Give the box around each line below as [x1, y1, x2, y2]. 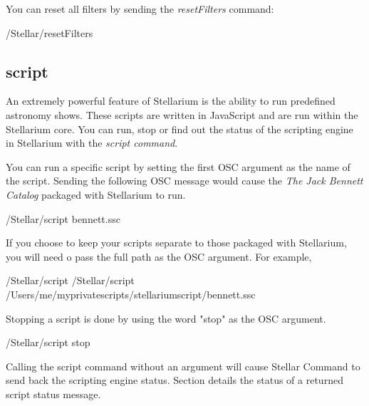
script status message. [6, 386, 101, 401]
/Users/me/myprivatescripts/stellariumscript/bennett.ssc [6, 286, 256, 301]
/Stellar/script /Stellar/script [6, 273, 135, 288]
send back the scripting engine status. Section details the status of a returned [6, 373, 343, 387]
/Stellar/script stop [6, 335, 90, 350]
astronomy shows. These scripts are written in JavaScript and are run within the [6, 107, 358, 122]
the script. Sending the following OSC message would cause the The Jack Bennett [6, 173, 363, 188]
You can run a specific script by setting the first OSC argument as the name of [6, 159, 350, 174]
